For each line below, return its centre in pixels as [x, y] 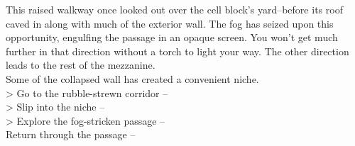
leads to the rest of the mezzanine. [81, 65]
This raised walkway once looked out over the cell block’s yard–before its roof [174, 9]
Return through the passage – [71, 134]
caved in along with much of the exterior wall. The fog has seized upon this [170, 23]
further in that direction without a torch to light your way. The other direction [177, 51]
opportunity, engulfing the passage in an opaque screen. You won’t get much [172, 37]
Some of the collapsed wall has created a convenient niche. [132, 78]
